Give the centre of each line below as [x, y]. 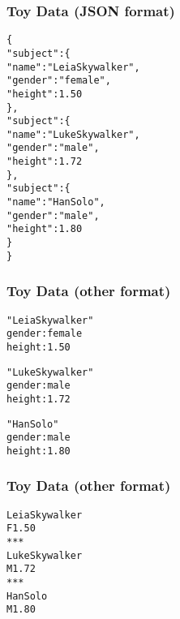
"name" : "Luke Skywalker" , [73, 134]
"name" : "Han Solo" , [56, 202]
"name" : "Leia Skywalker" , [73, 67]
